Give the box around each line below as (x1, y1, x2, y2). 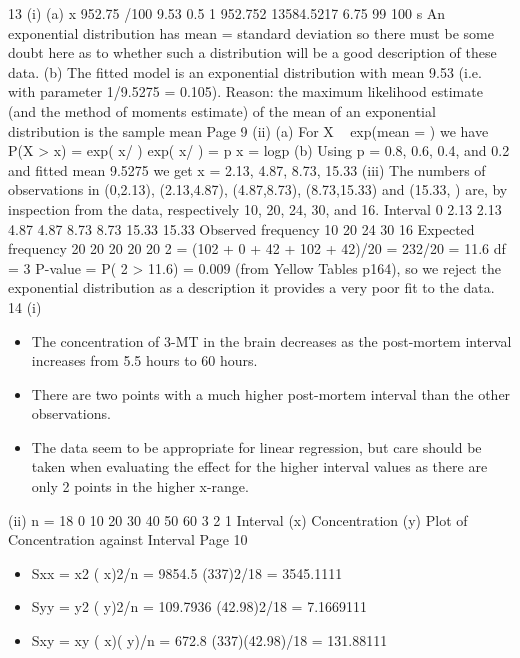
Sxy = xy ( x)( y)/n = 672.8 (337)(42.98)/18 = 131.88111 (31, 630, 388, 651)
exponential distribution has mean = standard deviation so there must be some (8, 22, 494, 43)
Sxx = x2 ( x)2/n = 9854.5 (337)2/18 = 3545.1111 (31, 562, 343, 583)
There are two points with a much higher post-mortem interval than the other (31, 383, 511, 404)
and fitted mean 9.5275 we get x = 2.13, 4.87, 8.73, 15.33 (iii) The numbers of (8, 159, 486, 180)
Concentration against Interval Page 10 (8, 529, 248, 550)
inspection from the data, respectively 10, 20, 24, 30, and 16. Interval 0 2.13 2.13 (8, 198, 502, 219)
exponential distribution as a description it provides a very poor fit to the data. (8, 277, 495, 298)
